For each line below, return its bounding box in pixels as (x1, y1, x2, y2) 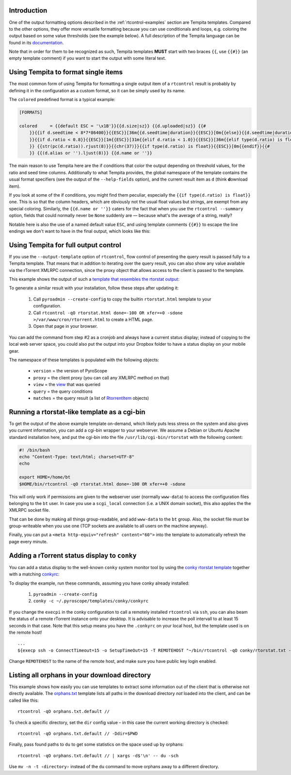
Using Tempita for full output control (9, 241, 121, 249)
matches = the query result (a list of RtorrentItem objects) (33, 395, 149, 401)
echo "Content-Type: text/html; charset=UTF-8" (19, 454, 134, 459)
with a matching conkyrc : (9, 571, 60, 577)
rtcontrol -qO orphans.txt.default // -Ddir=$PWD (17, 731, 138, 736)
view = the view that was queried (33, 382, 100, 387)
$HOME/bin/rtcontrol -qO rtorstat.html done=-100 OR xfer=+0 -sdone (19, 481, 186, 487)
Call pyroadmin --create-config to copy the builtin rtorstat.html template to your (33, 296, 211, 302)
